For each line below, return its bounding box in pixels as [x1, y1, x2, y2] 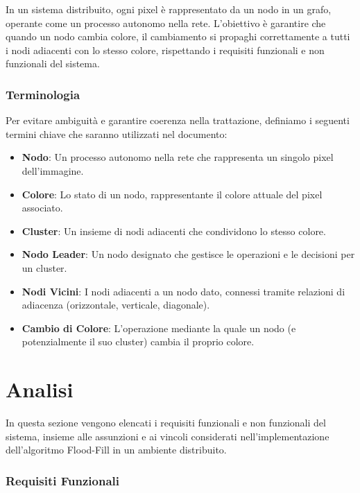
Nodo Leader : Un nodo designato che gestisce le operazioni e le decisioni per [22, 247, 355, 261]
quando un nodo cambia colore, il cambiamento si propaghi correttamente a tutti [6, 29, 350, 44]
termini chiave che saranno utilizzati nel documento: [6, 126, 228, 141]
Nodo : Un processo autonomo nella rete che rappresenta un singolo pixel [22, 150, 334, 164]
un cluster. [22, 260, 67, 275]
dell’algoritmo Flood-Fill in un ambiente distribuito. [6, 442, 227, 457]
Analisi [6, 375, 74, 404]
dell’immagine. [22, 163, 84, 178]
